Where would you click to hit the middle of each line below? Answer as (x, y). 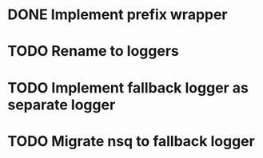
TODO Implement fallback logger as (128, 87)
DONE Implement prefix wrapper (118, 15)
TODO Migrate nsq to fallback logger (131, 141)
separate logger (62, 105)
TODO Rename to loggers (93, 51)
